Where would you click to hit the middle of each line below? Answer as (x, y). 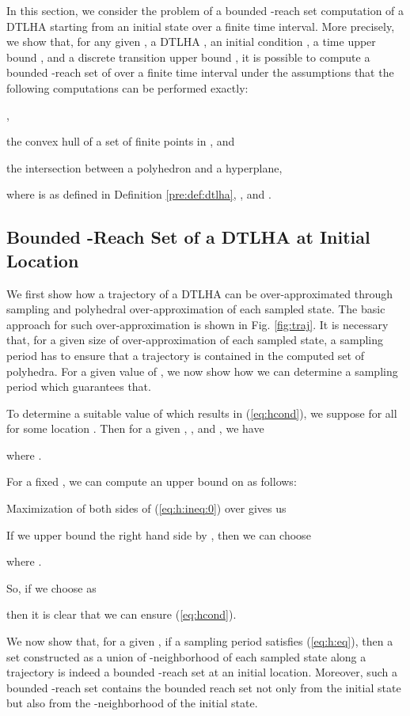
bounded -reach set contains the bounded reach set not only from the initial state (204, 687)
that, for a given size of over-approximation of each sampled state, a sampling (195, 340)
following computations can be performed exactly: (127, 87)
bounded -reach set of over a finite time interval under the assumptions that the (200, 72)
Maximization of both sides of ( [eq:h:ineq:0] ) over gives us (146, 508)
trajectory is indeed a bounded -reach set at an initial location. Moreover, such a (202, 672)
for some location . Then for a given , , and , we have (135, 428)
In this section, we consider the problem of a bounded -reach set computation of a (205, 10)
